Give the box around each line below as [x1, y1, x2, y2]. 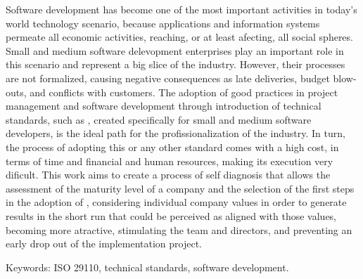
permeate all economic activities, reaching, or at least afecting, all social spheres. [6, 30, 353, 44]
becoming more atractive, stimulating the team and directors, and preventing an [6, 222, 352, 237]
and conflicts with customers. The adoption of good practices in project [30, 84, 338, 99]
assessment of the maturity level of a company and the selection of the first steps [6, 181, 355, 195]
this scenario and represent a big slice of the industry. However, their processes [6, 57, 345, 72]
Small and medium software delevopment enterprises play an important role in [6, 43, 344, 58]
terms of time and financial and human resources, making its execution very [6, 153, 333, 168]
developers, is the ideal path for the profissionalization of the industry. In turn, [6, 126, 345, 141]
